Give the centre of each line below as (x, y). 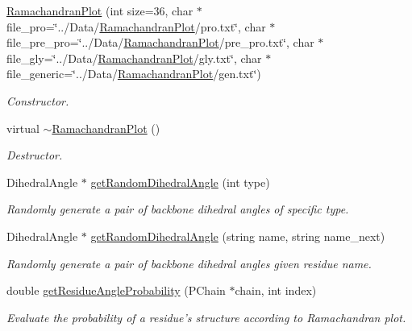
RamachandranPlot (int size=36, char (100, 10)
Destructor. (35, 155)
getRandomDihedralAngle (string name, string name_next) (238, 236)
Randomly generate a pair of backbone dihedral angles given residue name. (189, 263)
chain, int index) (276, 290)
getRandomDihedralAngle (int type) (180, 182)
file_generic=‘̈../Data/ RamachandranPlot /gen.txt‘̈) (134, 74)
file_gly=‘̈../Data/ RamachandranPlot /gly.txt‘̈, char (134, 58)
